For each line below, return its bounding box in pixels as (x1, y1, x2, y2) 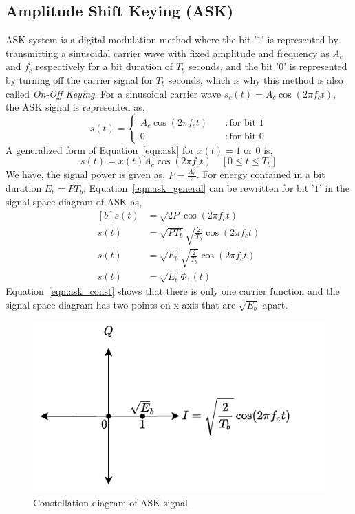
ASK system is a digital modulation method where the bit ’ (6, 32, 257, 47)
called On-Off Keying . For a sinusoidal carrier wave (6, 86, 222, 100)
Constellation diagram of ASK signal (33, 495, 188, 509)
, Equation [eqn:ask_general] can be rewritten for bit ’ (83, 181, 314, 195)
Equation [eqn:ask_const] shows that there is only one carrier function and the (6, 284, 340, 298)
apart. (262, 298, 288, 312)
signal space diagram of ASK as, (6, 194, 142, 209)
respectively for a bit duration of (35, 59, 173, 74)
